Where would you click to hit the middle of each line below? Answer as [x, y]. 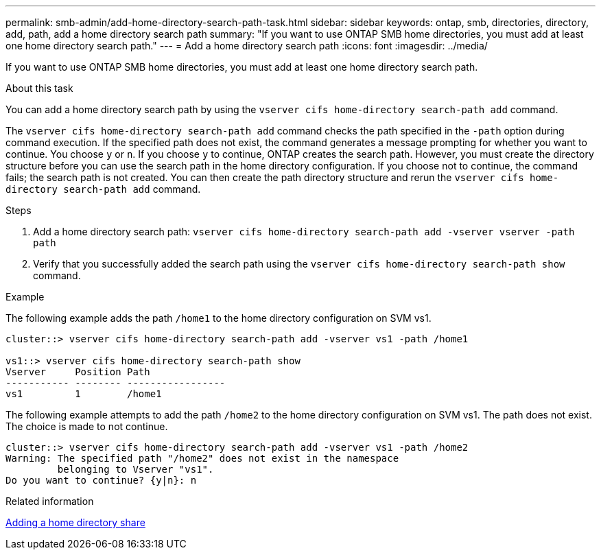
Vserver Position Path [78, 372]
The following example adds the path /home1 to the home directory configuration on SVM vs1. [219, 318]
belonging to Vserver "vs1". [135, 469]
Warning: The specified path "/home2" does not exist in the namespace [202, 458]
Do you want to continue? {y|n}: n [101, 480]
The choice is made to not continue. [87, 426]
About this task [39, 88]
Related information [50, 501]
